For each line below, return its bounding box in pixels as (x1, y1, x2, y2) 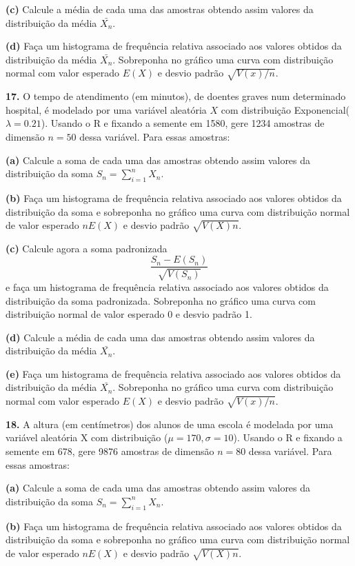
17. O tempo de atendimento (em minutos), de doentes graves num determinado (6, 89, 346, 103)
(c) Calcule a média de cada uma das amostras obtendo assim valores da (6, 2, 314, 16)
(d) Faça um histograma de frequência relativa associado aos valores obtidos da (6, 39, 342, 53)
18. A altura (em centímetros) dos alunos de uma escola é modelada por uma (6, 416, 334, 431)
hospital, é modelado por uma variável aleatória (6, 102, 207, 117)
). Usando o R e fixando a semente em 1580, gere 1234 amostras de (41, 116, 325, 130)
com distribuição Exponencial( (221, 102, 350, 117)
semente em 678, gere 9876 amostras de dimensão (6, 444, 214, 458)
